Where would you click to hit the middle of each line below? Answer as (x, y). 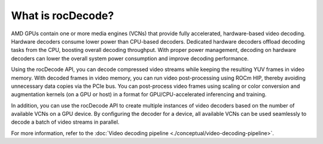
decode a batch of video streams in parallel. (65, 122)
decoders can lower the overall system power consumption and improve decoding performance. (130, 58)
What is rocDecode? (63, 16)
